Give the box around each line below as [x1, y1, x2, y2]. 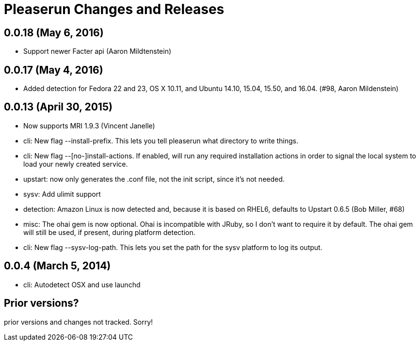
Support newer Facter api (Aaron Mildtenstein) [23, 47, 172, 56]
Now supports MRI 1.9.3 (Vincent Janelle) [23, 121, 155, 130]
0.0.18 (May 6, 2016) [4, 26, 104, 39]
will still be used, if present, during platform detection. [23, 228, 195, 236]
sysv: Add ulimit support [23, 189, 101, 198]
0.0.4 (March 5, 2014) [4, 260, 111, 272]
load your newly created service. [23, 159, 128, 168]
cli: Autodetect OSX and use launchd [23, 280, 141, 289]
